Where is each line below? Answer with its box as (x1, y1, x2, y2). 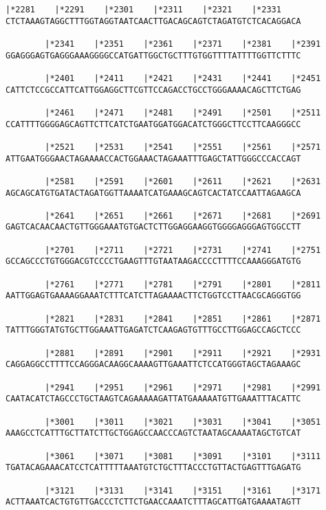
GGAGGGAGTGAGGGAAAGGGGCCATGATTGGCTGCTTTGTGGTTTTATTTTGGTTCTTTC (6, 50, 301, 60)
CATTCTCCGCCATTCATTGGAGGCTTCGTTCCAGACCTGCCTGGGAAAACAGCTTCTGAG (6, 85, 301, 95)
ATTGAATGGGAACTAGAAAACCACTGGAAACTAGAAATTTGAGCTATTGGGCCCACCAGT (6, 153, 301, 164)
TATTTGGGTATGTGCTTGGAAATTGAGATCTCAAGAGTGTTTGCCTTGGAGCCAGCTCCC (6, 325, 301, 335)
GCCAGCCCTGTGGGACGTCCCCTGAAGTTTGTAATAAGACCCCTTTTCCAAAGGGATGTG (6, 256, 301, 267)
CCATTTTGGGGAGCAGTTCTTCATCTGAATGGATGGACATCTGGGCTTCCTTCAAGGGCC (6, 119, 301, 129)
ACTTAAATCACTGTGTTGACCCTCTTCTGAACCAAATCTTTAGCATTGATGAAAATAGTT (6, 497, 301, 507)
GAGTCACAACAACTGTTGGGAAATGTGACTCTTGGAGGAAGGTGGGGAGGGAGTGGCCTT (6, 222, 301, 232)
